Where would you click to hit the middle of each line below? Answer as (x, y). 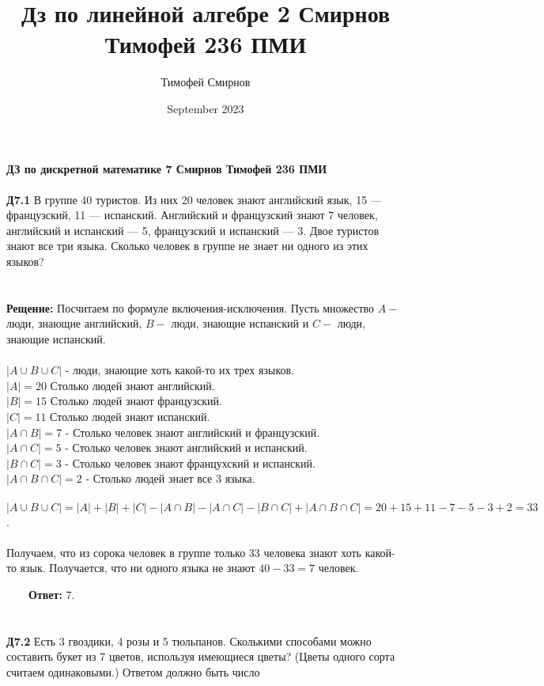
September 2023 (206, 108)
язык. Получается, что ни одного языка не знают (138, 568)
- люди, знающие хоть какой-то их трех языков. (179, 370)
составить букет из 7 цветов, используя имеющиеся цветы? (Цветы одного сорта (201, 656)
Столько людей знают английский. (132, 385)
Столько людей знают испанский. (130, 416)
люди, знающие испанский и (240, 323)
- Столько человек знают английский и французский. (193, 432)
